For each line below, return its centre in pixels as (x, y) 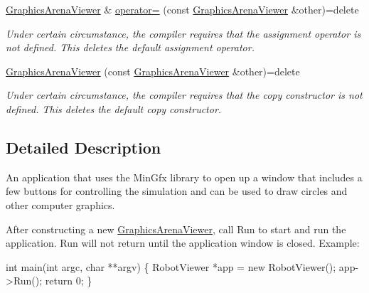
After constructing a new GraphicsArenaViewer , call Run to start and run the (176, 229)
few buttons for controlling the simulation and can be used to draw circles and (177, 191)
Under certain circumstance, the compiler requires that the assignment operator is (183, 33)
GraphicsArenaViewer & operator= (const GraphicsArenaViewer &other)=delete (182, 9)
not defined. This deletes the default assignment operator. (130, 47)
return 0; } (69, 281)
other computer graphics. (60, 204)
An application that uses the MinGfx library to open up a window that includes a (184, 177)
